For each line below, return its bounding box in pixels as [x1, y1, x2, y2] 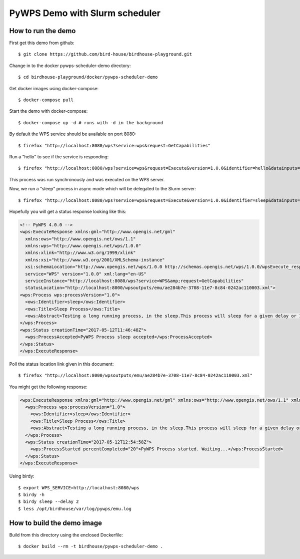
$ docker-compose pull [18, 97, 74, 103]
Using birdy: [9, 473, 34, 479]
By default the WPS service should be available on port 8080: [9, 131, 136, 137]
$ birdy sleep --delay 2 [18, 499, 79, 504]
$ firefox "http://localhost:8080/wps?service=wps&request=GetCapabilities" [18, 143, 211, 148]
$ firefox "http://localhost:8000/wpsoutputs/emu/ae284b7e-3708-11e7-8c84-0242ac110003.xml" [18, 373, 253, 378]
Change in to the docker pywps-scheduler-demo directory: [9, 63, 131, 69]
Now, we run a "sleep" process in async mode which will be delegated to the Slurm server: [9, 186, 196, 192]
